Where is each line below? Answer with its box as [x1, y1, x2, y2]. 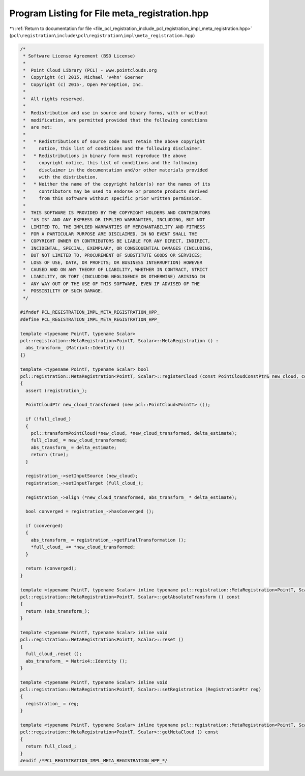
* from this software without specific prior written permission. [23, 196, 203, 201]
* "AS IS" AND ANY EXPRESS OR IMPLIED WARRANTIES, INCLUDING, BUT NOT [23, 217, 205, 223]
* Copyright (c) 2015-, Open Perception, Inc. [23, 81, 144, 87]
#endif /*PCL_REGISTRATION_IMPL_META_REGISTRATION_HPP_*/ [20, 758, 168, 763]
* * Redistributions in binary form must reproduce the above [23, 153, 187, 159]
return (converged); [25, 565, 77, 572]
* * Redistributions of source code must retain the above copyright [23, 139, 205, 144]
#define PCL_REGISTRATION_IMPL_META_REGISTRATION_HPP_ [20, 316, 160, 322]
